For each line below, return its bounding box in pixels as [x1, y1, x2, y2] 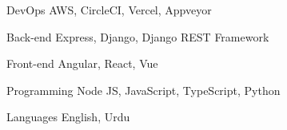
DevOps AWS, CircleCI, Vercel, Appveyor [6, 2, 212, 18]
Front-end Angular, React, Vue [6, 55, 158, 72]
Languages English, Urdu [6, 108, 130, 125]
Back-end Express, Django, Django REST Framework [6, 28, 269, 45]
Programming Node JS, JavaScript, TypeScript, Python [6, 81, 281, 98]
